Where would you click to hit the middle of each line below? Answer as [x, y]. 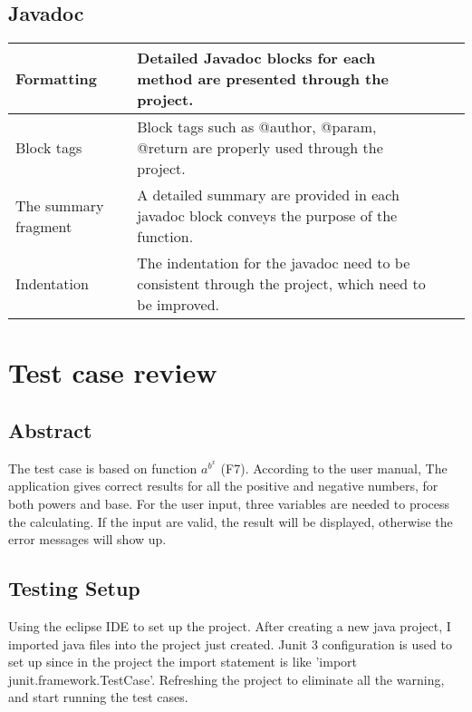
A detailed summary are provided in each [268, 195]
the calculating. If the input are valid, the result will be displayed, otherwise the [231, 521]
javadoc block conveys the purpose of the [267, 216]
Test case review [113, 372]
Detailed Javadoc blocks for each [256, 58]
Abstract [50, 429]
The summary [60, 205]
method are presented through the [263, 79]
